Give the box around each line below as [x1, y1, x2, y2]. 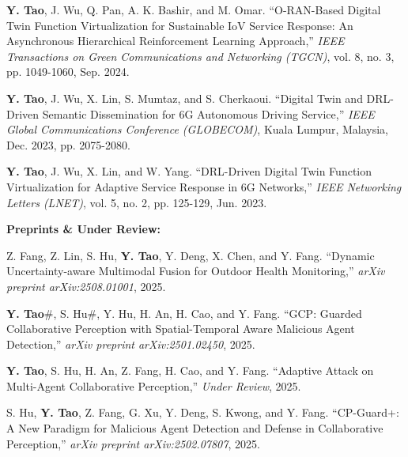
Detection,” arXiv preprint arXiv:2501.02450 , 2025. [6, 335, 255, 352]
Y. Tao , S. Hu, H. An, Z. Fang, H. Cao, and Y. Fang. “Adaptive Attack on [6, 362, 374, 379]
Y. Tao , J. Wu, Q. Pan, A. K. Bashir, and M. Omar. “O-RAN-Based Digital [6, 2, 381, 17]
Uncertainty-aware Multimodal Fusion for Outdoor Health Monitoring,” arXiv [6, 262, 385, 279]
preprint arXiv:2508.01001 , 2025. [6, 278, 166, 294]
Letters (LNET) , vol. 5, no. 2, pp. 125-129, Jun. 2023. [6, 194, 267, 210]
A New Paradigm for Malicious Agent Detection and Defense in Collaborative [6, 420, 383, 436]
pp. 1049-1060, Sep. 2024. [6, 63, 130, 80]
